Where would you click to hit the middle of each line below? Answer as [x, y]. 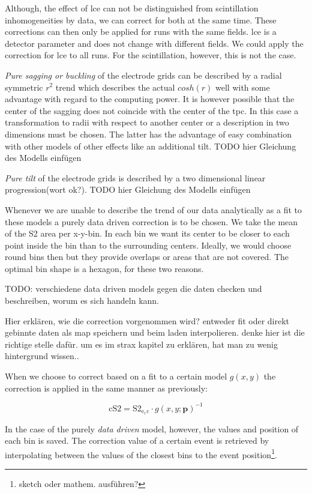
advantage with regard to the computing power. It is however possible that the [150, 99]
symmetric [24, 87]
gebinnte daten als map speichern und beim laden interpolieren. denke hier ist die [155, 332]
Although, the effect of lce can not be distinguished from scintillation [132, 8]
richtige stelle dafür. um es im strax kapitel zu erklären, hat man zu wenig [142, 344]
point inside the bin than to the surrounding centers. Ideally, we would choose [148, 245]
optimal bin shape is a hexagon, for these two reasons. [104, 268]
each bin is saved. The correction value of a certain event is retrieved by [137, 440]
